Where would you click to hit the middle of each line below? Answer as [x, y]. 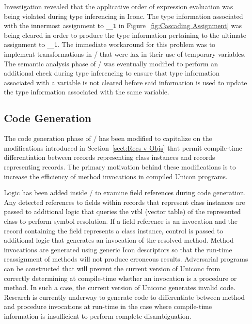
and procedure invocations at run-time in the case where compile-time [108, 306]
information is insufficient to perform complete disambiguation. [98, 316]
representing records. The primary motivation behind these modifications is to [120, 167]
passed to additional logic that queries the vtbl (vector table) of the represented [122, 211]
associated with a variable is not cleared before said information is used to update [126, 82]
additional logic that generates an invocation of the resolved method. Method [119, 240]
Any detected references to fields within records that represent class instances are [125, 202]
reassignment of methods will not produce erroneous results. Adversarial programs [126, 259]
